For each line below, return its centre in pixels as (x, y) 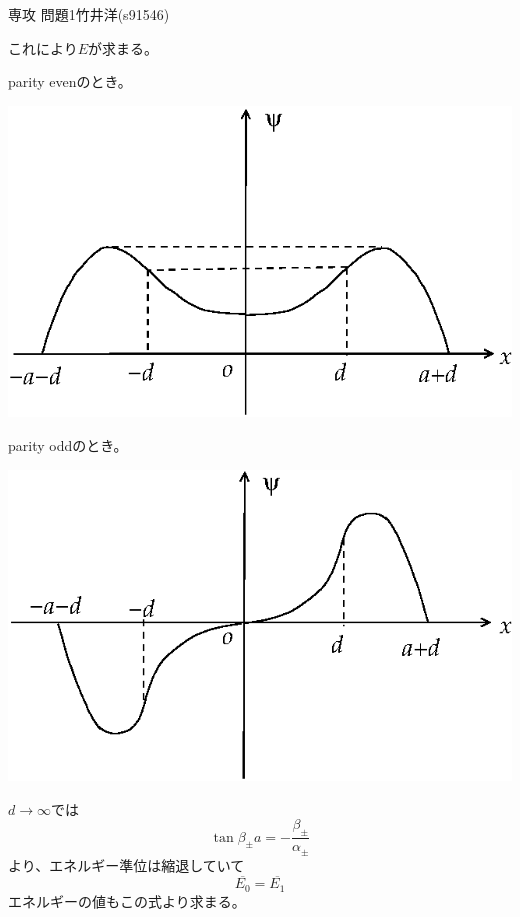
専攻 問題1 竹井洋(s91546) (89, 14)
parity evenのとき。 (70, 81)
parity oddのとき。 (68, 444)
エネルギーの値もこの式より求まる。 (127, 900)
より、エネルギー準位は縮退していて (126, 864)
